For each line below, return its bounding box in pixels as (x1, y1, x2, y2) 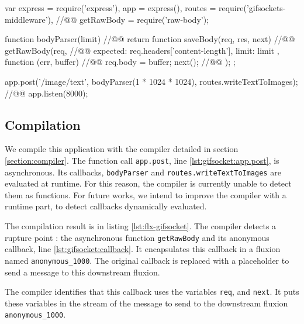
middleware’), (5, 13, 53, 25)
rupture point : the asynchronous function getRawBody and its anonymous (5, 231, 270, 243)
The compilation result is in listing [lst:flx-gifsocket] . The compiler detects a (5, 220, 277, 232)
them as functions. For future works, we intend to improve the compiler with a (5, 188, 286, 201)
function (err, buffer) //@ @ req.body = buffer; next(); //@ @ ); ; (5, 56, 236, 68)
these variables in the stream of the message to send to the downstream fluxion (5, 297, 288, 309)
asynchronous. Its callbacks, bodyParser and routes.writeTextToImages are (5, 166, 281, 178)
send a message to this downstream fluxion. (5, 266, 160, 278)
